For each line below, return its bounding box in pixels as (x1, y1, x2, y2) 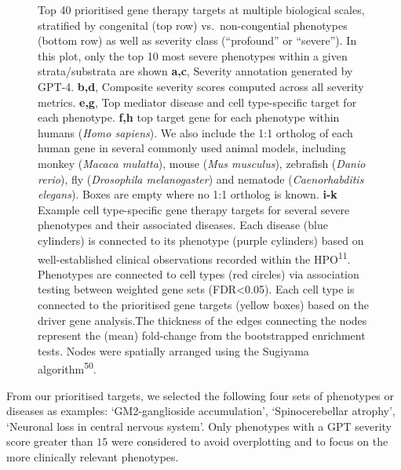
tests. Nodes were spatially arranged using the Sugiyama (38, 342, 309, 359)
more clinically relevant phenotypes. (6, 448, 179, 465)
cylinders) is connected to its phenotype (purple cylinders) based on (38, 231, 364, 248)
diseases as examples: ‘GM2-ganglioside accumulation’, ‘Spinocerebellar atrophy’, (6, 403, 396, 419)
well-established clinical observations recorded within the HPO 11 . (38, 248, 351, 267)
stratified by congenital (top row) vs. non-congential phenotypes (38, 16, 348, 33)
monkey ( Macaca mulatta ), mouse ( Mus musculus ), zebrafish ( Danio (38, 155, 366, 171)
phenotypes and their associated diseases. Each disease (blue (38, 217, 328, 233)
